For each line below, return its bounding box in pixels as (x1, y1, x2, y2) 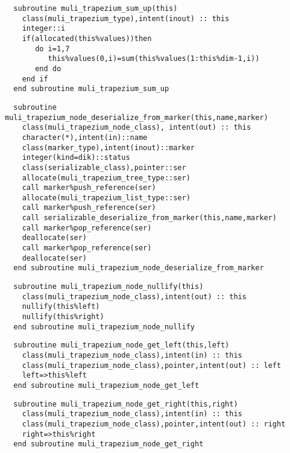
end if (22, 74, 48, 83)
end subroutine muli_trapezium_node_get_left (13, 381, 200, 390)
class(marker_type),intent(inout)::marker (22, 143, 195, 152)
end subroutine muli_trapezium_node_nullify (13, 322, 195, 331)
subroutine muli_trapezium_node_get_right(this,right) (13, 399, 238, 408)
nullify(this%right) (22, 312, 104, 322)
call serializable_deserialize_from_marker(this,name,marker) (22, 214, 277, 223)
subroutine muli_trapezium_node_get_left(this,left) (13, 341, 230, 350)
